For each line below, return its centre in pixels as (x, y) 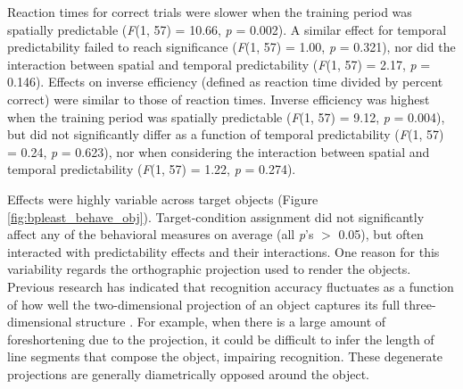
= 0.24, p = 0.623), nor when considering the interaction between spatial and (219, 151)
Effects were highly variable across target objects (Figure (163, 199)
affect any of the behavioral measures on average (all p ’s (161, 234)
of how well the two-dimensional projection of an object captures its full (204, 304)
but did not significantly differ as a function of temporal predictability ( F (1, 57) (226, 134)
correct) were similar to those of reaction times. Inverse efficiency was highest (219, 99)
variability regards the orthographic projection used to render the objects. (209, 269)
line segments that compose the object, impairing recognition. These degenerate (225, 356)
